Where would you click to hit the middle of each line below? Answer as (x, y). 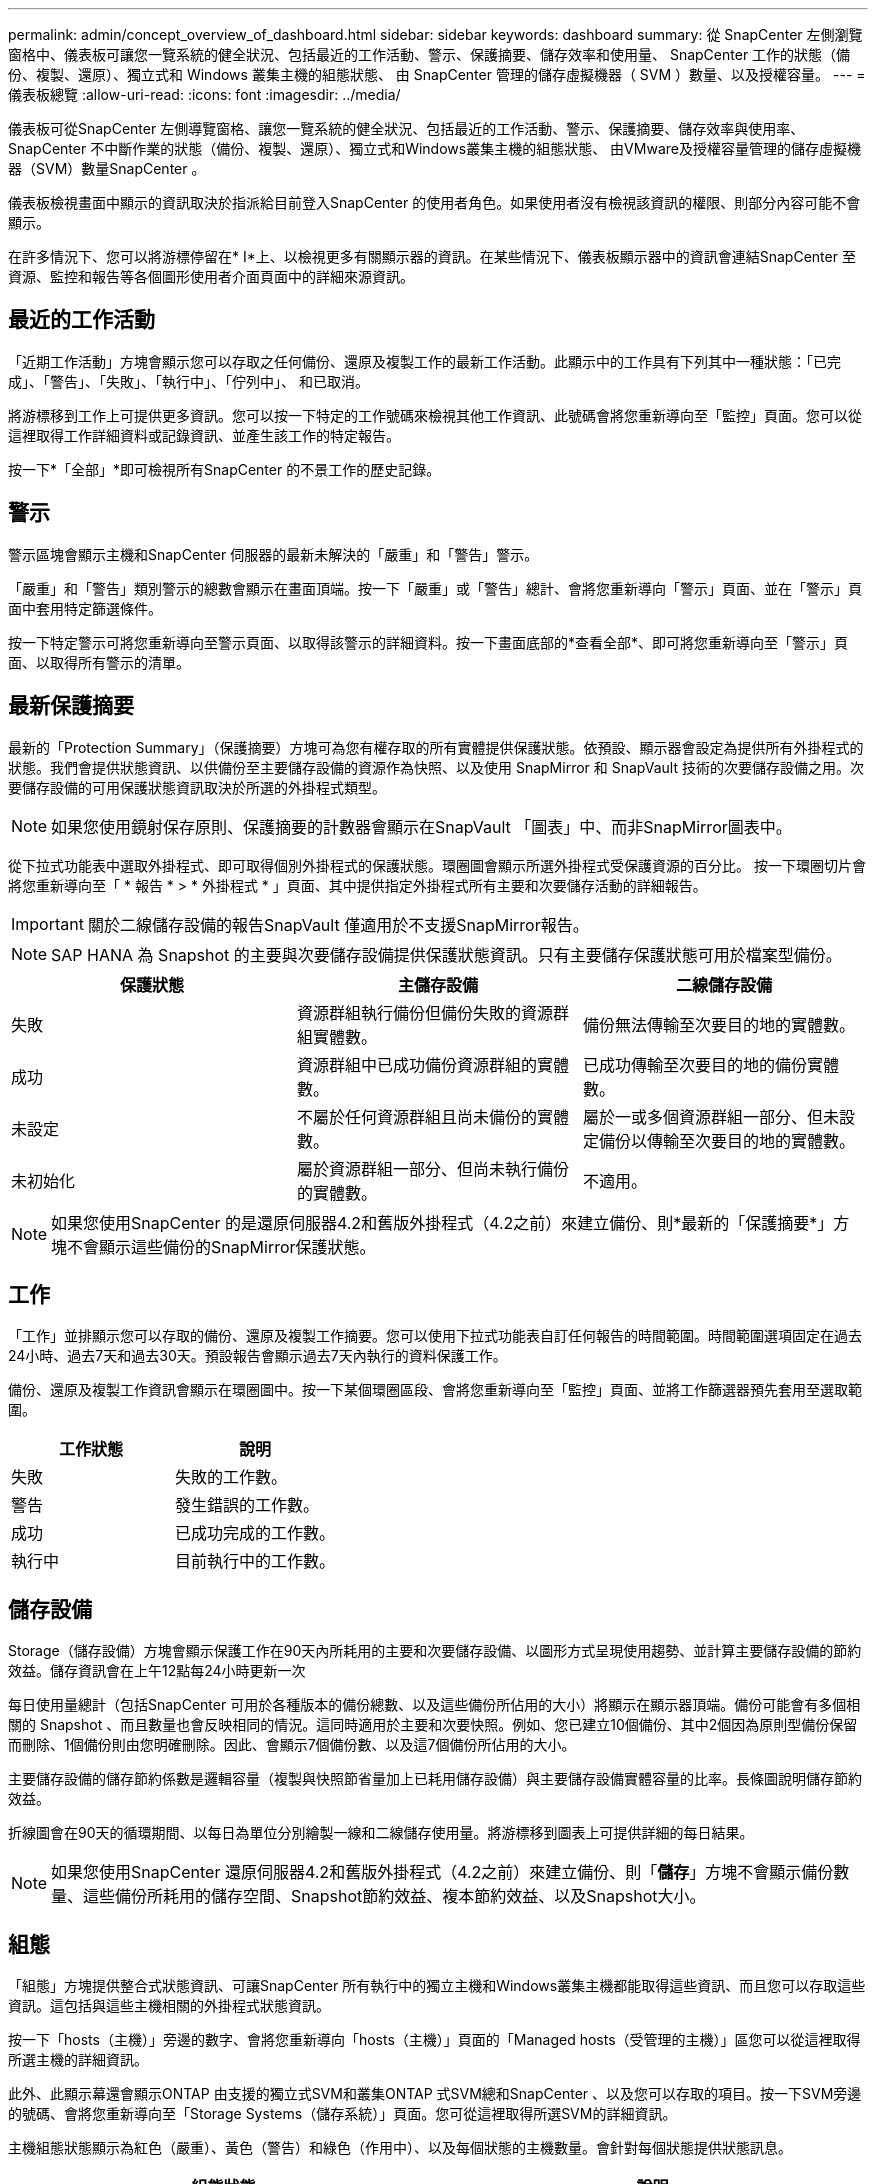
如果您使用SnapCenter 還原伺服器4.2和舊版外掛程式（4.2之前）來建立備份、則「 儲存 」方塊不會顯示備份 (442, 1872)
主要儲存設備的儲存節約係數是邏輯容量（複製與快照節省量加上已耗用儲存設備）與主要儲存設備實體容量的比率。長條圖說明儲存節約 (435, 1779)
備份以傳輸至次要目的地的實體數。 (726, 1140)
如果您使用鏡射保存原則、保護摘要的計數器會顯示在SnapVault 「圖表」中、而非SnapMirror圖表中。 (421, 826)
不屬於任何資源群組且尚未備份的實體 (432, 1116)
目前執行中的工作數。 (255, 1561)
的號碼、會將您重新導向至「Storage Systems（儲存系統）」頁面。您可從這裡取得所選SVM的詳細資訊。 (342, 2114)
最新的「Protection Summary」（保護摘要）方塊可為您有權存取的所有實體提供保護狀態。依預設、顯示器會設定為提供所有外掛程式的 (436, 747)
